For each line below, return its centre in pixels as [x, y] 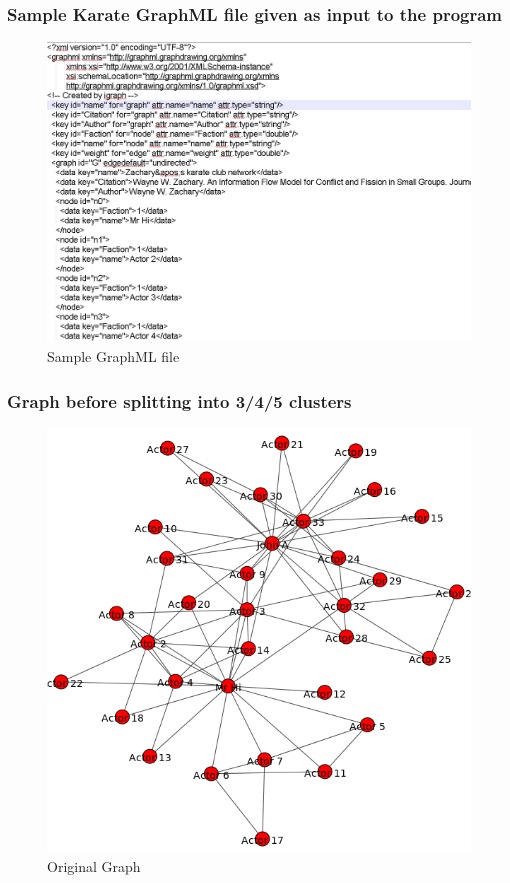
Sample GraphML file [113, 356]
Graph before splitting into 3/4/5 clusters [179, 400]
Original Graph [94, 866]
